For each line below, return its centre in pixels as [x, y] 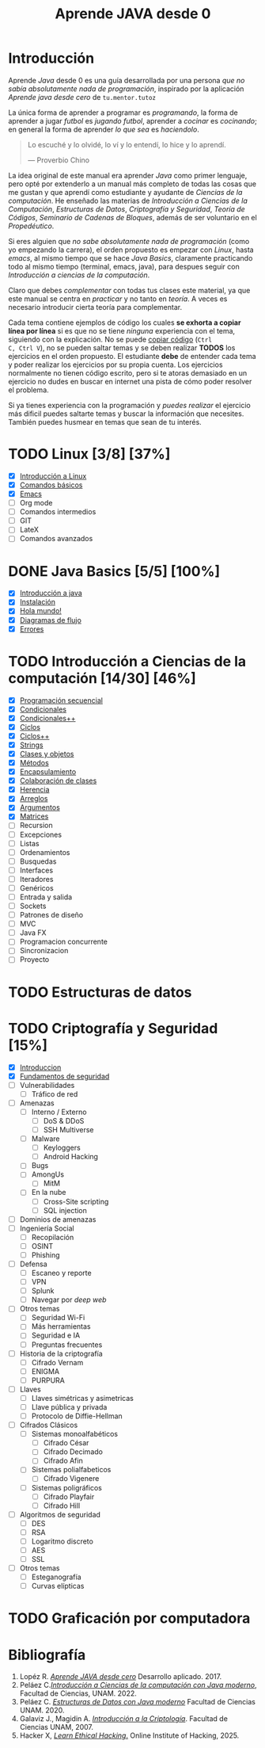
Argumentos [40, 807]
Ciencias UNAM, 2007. [56, 1727]
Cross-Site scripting [76, 1201]
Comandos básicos [51, 485]
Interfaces [36, 870]
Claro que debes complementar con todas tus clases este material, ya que [129, 290]
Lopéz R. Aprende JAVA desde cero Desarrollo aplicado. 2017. [121, 1677]
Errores [32, 629]
